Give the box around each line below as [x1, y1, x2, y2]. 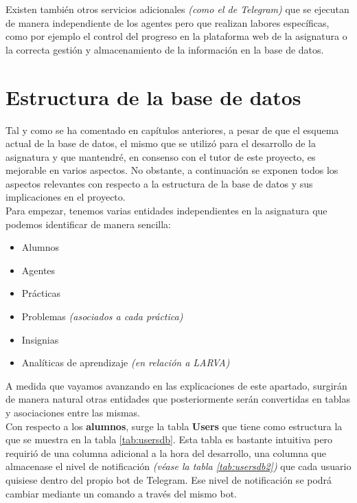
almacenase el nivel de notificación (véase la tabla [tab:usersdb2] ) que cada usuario [5, 459, 352, 473]
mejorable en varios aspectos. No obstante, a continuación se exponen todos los [5, 163, 338, 177]
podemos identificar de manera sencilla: [5, 216, 171, 231]
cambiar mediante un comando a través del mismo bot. [5, 486, 237, 500]
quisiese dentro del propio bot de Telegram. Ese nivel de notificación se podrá [5, 472, 332, 487]
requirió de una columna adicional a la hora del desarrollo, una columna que [5, 445, 326, 460]
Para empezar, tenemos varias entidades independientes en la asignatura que [5, 203, 327, 218]
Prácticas [21, 286, 61, 300]
